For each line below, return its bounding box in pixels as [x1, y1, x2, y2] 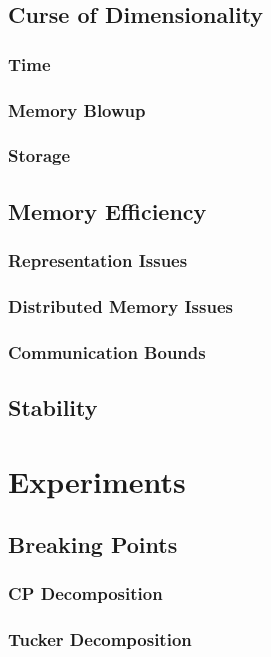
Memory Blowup [8, 97, 146, 122]
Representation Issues [8, 248, 188, 273]
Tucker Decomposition [8, 627, 192, 652]
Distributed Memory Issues [8, 293, 233, 318]
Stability [8, 392, 98, 423]
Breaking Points [8, 529, 178, 560]
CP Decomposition [8, 581, 163, 606]
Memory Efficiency [8, 195, 207, 226]
